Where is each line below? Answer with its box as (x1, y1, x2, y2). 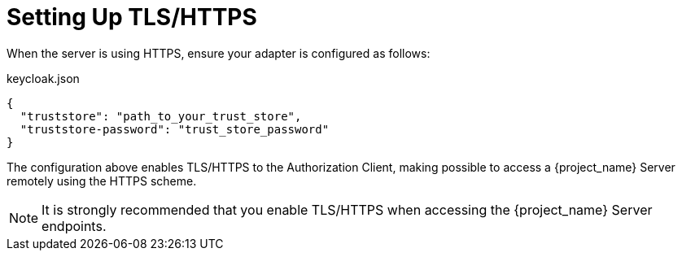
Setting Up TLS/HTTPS (7, 3, 257, 31)
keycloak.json (7, 71, 80, 85)
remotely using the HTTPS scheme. (7, 173, 197, 188)
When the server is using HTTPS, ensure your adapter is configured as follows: (7, 46, 431, 60)
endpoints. (42, 217, 107, 234)
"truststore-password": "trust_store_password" (20, 122, 330, 136)
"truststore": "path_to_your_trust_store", (20, 109, 302, 123)
